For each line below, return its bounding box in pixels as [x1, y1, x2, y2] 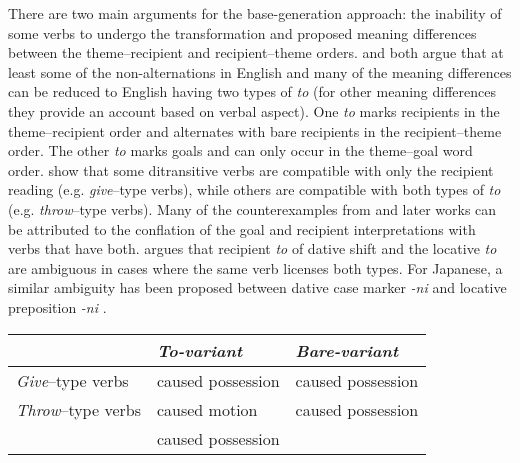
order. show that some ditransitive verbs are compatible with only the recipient [8, 159, 494, 180]
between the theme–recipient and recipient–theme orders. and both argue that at [8, 42, 504, 63]
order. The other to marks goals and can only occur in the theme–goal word [8, 140, 473, 161]
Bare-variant [295, 338, 399, 362]
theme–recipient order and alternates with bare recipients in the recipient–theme [8, 120, 502, 141]
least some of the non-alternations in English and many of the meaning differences [8, 61, 512, 82]
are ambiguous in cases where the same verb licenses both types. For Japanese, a [8, 257, 503, 278]
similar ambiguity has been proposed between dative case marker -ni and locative [8, 277, 507, 298]
